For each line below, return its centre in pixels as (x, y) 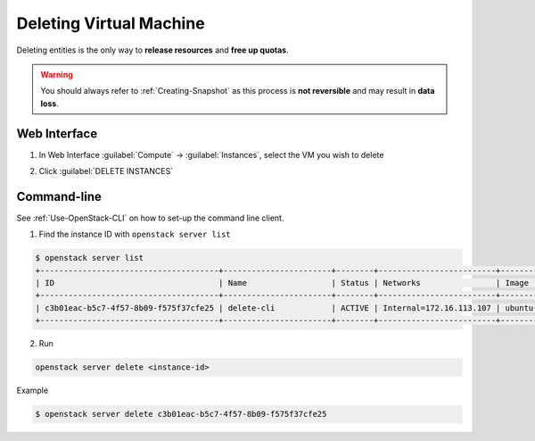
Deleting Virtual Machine (111, 23)
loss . (50, 104)
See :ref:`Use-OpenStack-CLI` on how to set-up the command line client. (150, 218)
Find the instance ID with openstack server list (135, 234)
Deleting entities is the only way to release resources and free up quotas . (152, 50)
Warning (57, 74)
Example (33, 391)
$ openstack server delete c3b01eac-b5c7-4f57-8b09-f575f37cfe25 (181, 414)
